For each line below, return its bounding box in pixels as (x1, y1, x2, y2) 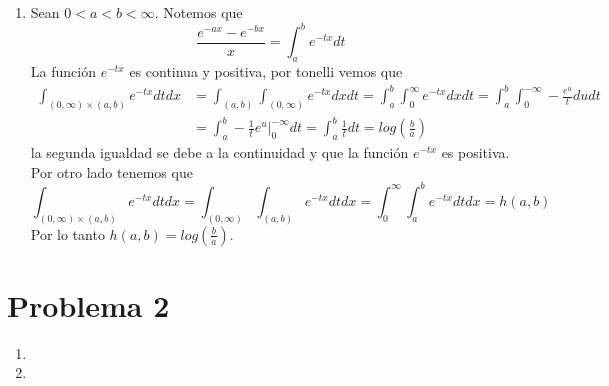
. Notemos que (154, 2, 243, 22)
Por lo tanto (30, 223, 105, 244)
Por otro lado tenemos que (30, 161, 193, 182)
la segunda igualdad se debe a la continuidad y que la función (30, 142, 409, 163)
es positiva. (441, 142, 510, 163)
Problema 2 (7, 284, 170, 325)
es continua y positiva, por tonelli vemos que (129, 60, 403, 81)
